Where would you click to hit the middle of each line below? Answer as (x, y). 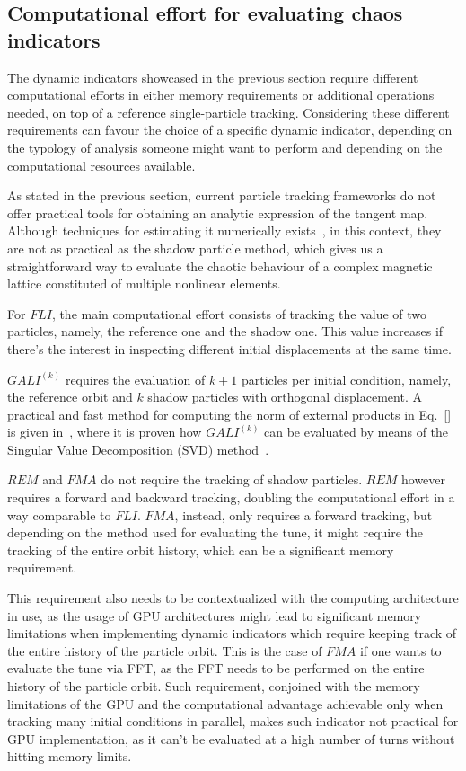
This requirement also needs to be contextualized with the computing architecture (233, 598)
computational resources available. (101, 165)
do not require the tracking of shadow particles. (232, 479)
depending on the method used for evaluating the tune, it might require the (215, 532)
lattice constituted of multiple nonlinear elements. (144, 284)
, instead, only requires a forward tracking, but (303, 514)
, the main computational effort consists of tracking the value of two (239, 313)
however (423, 479)
